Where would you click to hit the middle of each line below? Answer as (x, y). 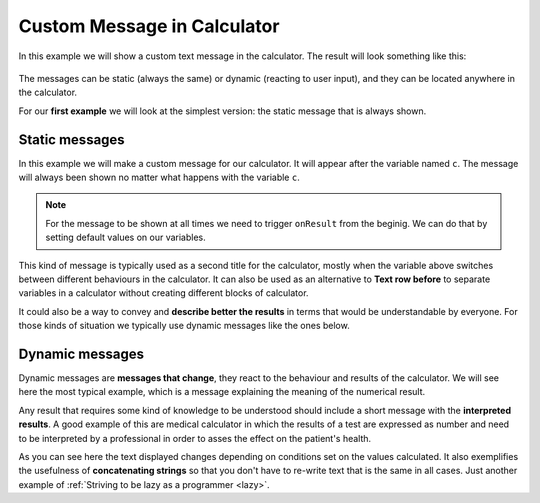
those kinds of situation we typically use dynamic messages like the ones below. (184, 326)
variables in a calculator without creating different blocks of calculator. (163, 293)
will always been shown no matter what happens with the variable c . (159, 177)
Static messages (71, 139)
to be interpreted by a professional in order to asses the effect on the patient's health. (195, 438)
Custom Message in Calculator (149, 26)
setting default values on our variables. (126, 237)
